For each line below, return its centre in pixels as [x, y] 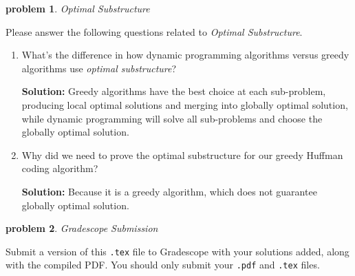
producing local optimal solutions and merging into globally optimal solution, [185, 104]
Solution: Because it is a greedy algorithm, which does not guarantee [169, 191]
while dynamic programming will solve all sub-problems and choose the [172, 118]
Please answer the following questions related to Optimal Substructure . [154, 31]
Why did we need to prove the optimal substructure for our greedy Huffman [182, 155]
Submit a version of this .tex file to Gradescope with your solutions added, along [177, 251]
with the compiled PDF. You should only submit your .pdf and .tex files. [163, 265]
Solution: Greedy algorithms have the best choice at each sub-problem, [174, 91]
